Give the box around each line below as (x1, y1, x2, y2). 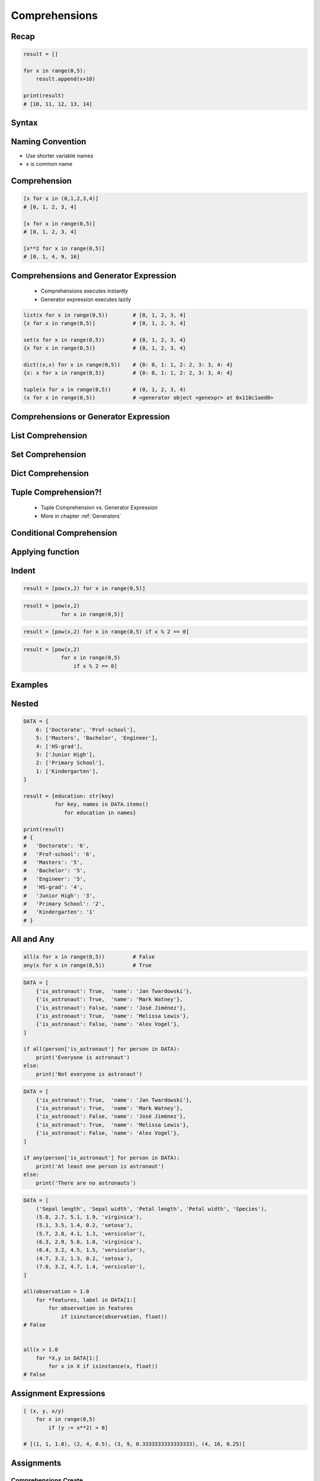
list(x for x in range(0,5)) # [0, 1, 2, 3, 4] (23, 312, 186, 318)
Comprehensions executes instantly (40, 287, 129, 294)
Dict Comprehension (11, 468, 89, 478)
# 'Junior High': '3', (23, 892, 96, 899)
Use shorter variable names (25, 152, 94, 159)
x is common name (25, 161, 73, 168)
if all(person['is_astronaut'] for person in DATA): (23, 1046, 180, 1053)
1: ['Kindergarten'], (36, 768, 99, 774)
